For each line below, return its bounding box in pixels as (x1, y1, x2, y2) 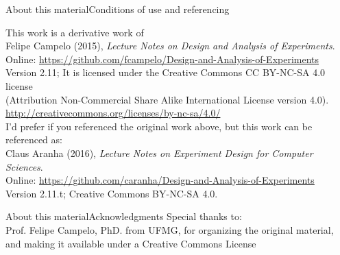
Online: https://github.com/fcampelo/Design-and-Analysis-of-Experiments (5, 51, 319, 66)
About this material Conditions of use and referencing (5, 2, 230, 16)
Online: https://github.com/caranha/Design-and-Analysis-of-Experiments (5, 173, 315, 187)
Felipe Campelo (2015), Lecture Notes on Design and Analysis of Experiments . (5, 38, 335, 53)
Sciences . (5, 159, 43, 173)
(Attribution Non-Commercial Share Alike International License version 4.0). (5, 92, 329, 106)
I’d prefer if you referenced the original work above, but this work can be (5, 119, 313, 133)
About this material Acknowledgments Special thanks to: (5, 209, 242, 223)
